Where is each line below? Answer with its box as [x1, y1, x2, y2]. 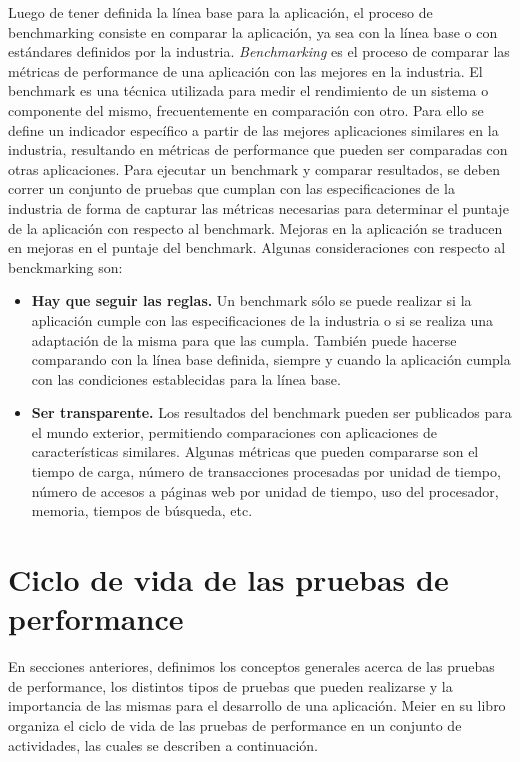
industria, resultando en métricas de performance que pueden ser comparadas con [8, 139, 508, 160]
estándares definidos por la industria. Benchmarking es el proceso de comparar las [8, 41, 510, 62]
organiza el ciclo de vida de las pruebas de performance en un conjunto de [8, 714, 462, 735]
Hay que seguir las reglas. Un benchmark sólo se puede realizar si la [31, 290, 472, 311]
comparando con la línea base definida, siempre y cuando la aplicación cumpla [31, 349, 511, 370]
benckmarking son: [8, 256, 123, 277]
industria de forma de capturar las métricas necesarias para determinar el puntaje [8, 197, 509, 218]
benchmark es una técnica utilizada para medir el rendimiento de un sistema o [8, 80, 489, 101]
